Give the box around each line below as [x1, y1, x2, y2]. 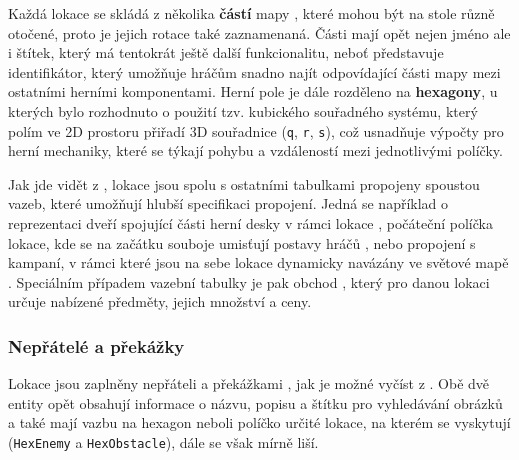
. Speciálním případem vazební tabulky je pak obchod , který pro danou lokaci [8, 271, 490, 292]
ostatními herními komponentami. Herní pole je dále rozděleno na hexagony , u [8, 81, 498, 102]
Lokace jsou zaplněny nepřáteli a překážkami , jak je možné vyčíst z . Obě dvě [8, 373, 490, 394]
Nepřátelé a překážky [8, 333, 185, 358]
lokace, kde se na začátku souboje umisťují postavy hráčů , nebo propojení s [8, 232, 476, 253]
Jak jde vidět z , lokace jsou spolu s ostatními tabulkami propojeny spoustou [8, 173, 480, 194]
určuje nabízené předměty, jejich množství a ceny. [8, 291, 312, 312]
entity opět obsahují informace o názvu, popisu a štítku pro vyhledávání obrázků [8, 392, 503, 413]
